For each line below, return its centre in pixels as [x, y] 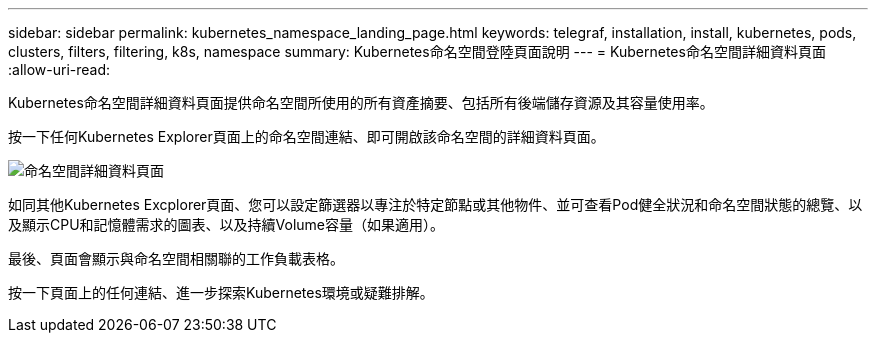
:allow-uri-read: [59, 69]
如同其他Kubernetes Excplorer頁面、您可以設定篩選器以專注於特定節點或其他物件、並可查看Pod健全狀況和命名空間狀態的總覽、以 [435, 204]
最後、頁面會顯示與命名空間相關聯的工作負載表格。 [176, 258]
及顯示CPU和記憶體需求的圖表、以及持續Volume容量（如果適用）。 [226, 224]
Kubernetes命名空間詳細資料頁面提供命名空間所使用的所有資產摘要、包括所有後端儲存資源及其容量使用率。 [361, 102]
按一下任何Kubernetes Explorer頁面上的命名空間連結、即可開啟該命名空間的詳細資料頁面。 [306, 136]
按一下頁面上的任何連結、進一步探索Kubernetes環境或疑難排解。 [221, 292]
